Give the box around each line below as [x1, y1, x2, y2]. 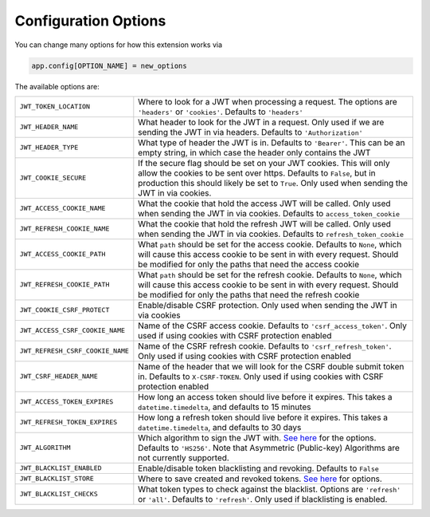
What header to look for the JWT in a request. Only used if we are [138, 116, 385, 128]
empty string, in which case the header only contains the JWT [138, 147, 371, 158]
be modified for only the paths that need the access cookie [138, 258, 360, 270]
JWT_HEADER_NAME [19, 123, 79, 132]
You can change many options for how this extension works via [14, 40, 223, 49]
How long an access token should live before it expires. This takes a [138, 391, 393, 402]
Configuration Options [14, 12, 166, 30]
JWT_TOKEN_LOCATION [19, 102, 91, 111]
